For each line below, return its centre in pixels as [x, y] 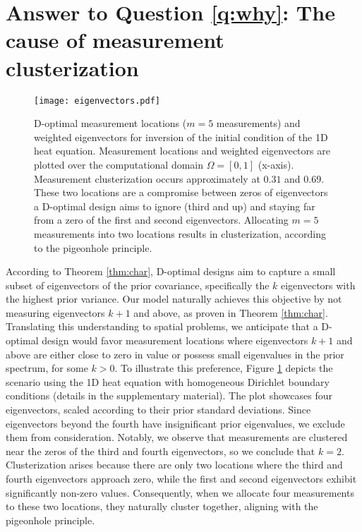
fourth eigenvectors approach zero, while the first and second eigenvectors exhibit [181, 478]
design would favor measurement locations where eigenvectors [175, 340]
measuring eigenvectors [55, 312]
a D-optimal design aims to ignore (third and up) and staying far [175, 206]
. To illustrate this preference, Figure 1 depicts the [224, 368]
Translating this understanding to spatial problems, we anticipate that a [162, 326]
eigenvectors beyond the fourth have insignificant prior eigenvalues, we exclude [175, 423]
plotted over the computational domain [119, 164]
